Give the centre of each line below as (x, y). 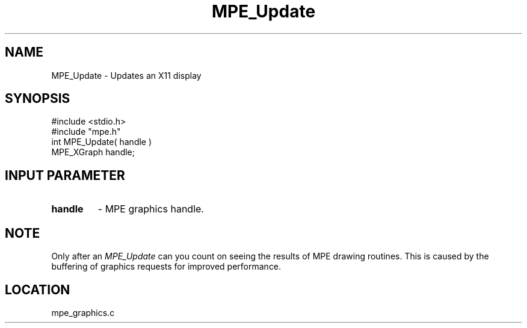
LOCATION (38, 289)
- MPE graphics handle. (151, 209)
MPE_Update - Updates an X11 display (126, 75)
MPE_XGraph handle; (93, 152)
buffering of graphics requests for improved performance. (166, 267)
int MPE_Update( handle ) (102, 142)
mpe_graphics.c (83, 312)
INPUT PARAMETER (65, 175)
